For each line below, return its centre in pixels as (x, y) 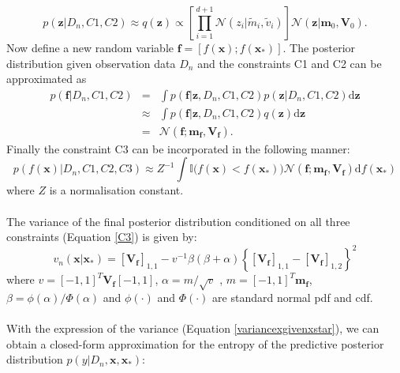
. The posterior (319, 47)
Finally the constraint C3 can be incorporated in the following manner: (178, 148)
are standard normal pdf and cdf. (293, 298)
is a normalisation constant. (116, 190)
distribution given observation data (91, 63)
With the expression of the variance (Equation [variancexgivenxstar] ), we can (193, 328)
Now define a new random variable (90, 47)
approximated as (47, 79)
